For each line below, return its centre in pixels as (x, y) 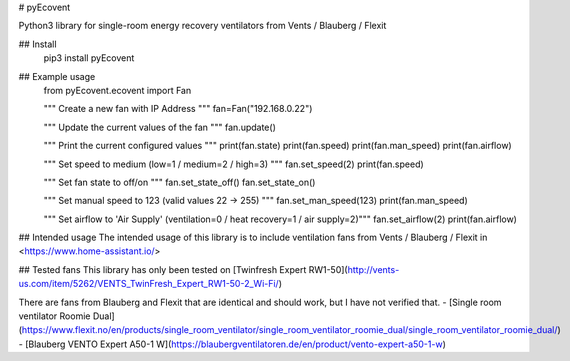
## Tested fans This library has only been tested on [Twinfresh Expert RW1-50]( (183, 269)
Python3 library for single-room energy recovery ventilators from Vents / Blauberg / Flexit (202, 26)
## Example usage (57, 76)
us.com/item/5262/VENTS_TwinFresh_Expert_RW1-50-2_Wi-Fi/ (148, 284)
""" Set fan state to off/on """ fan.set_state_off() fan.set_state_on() (179, 182)
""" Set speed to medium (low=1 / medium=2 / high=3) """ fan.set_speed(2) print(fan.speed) (233, 164)
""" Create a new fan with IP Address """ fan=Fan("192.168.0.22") (178, 109)
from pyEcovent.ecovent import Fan (117, 90)
